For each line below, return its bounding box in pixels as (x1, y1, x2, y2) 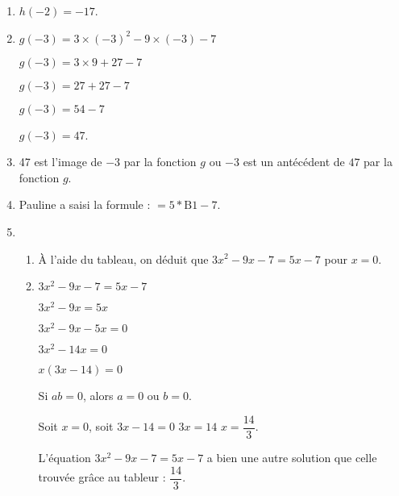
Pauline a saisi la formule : (19, 196, 151, 213)
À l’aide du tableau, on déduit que (38, 250, 209, 267)
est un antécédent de (243, 153, 345, 170)
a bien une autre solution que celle (206, 449, 377, 466)
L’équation (38, 449, 91, 466)
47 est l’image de (19, 153, 102, 170)
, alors (83, 387, 114, 404)
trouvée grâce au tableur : (38, 469, 166, 486)
